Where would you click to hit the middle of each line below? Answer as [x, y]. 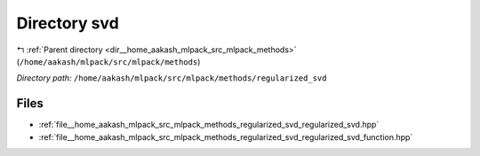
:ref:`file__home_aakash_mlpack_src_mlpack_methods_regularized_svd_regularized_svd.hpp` [209, 125]
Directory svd [68, 23]
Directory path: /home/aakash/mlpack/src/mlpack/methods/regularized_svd [172, 78]
